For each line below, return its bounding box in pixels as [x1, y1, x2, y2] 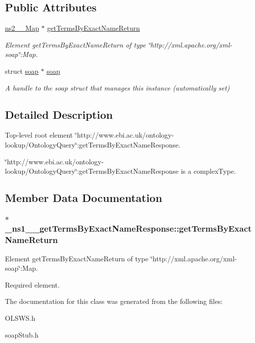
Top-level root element [5, 130, 73, 140]
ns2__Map [5, 23, 39, 33]
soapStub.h [5, 329, 39, 340]
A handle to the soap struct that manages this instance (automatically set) [5, 82, 230, 93]
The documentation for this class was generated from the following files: [5, 296, 223, 306]
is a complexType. [180, 166, 236, 176]
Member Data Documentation [5, 190, 163, 205]
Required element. [5, 279, 60, 290]
